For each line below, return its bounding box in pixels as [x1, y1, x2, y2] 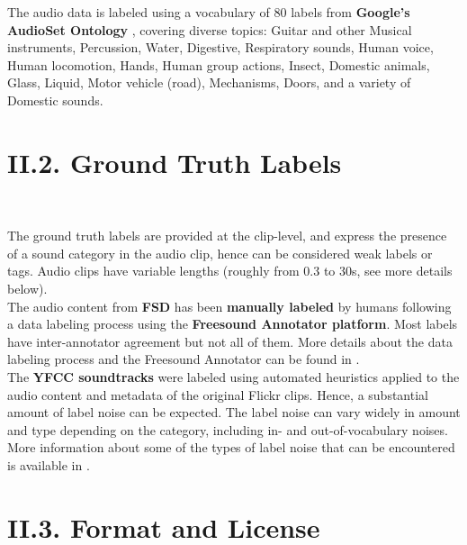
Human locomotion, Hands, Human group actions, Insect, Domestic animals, [7, 55, 430, 74]
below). [7, 279, 48, 298]
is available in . [7, 456, 90, 474]
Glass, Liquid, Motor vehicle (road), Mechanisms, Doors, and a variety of [7, 73, 411, 92]
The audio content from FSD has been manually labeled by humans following [7, 296, 452, 315]
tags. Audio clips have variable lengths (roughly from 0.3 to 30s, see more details [7, 261, 453, 280]
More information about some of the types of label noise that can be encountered [7, 438, 455, 457]
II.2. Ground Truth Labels [7, 143, 342, 180]
